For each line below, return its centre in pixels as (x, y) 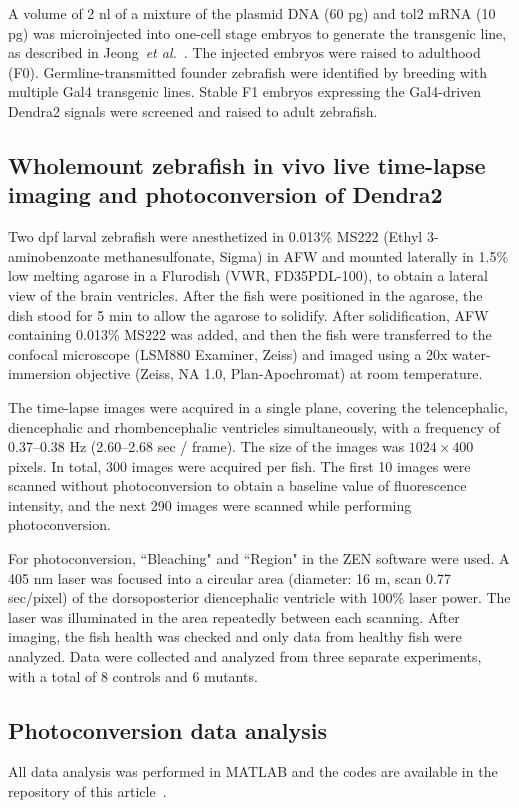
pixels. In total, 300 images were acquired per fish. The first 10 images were (239, 465)
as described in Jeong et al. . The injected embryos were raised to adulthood (244, 52)
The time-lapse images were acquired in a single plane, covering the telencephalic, (258, 406)
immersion (40, 373)
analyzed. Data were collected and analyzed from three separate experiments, (245, 656)
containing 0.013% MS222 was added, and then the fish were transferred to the (250, 334)
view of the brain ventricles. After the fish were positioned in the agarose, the (245, 294)
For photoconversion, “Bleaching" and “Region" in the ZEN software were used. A (259, 558)
